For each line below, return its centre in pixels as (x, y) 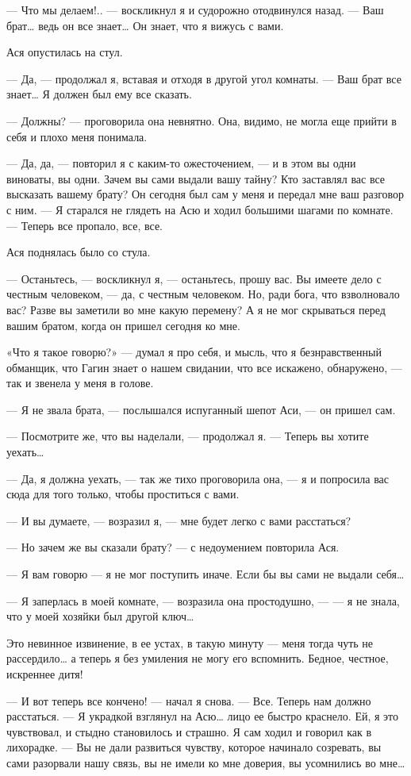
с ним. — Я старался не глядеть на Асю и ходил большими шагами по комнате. (200, 209)
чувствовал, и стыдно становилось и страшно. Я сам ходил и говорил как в (189, 731)
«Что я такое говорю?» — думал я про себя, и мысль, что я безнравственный (194, 352)
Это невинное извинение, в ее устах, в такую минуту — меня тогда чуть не (190, 642)
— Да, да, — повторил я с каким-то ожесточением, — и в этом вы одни (181, 163)
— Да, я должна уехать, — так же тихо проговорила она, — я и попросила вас (198, 478)
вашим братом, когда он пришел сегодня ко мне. (123, 325)
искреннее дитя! (45, 674)
